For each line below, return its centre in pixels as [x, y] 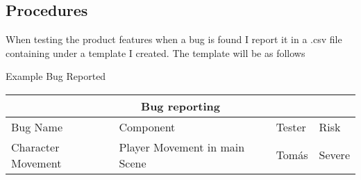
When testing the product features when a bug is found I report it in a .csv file [174, 39]
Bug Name [37, 126]
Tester [291, 126]
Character [35, 147]
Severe [334, 155]
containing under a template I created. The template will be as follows [156, 52]
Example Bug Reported [56, 76]
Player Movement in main [182, 147]
